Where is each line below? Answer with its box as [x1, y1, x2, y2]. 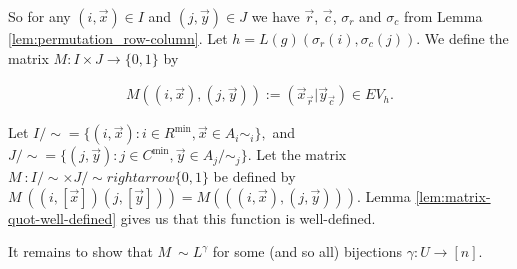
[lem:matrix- [415, 185, 491, 206]
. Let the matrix [247, 144, 347, 165]
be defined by [213, 166, 296, 187]
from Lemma [403, 6, 483, 26]
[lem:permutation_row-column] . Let [8, 28, 228, 48]
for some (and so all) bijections [212, 241, 402, 262]
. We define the [416, 28, 509, 48]
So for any [8, 6, 71, 26]
